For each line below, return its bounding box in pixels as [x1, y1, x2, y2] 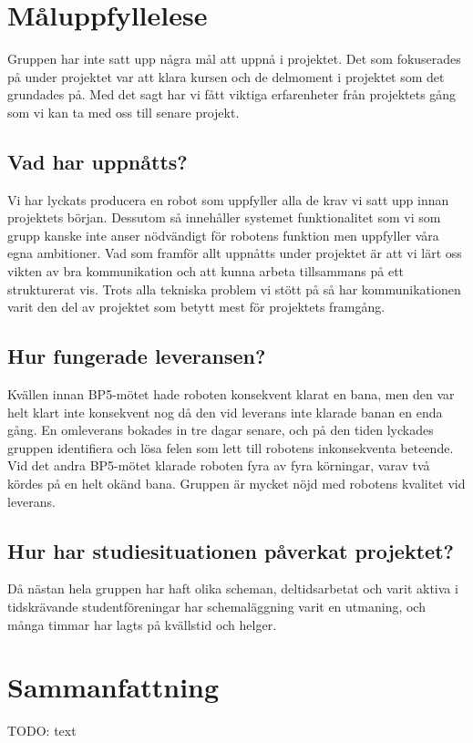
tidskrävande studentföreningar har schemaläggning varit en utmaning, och [7, 597, 426, 616]
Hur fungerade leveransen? [7, 342, 266, 370]
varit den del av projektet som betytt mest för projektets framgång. [7, 297, 386, 316]
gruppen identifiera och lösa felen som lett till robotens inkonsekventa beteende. [7, 438, 454, 457]
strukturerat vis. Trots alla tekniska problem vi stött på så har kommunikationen [7, 279, 461, 298]
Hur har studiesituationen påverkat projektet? [7, 536, 454, 564]
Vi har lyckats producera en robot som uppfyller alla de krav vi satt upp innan [7, 190, 449, 209]
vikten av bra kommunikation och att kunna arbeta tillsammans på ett [7, 262, 405, 281]
